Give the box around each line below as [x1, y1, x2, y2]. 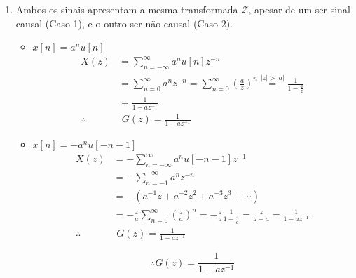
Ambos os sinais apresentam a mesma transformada [15, 2, 238, 16]
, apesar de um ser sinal [248, 2, 350, 16]
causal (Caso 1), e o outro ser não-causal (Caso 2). [15, 15, 233, 30]
